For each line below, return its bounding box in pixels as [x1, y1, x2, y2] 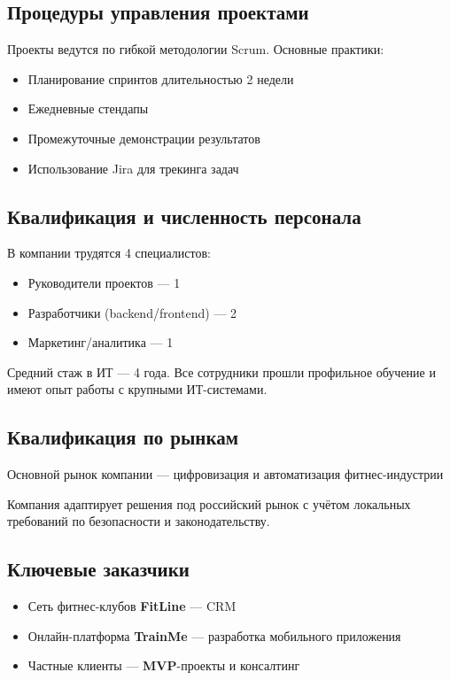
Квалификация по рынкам [7, 423, 239, 451]
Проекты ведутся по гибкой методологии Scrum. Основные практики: [7, 40, 384, 58]
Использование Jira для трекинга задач [27, 158, 239, 177]
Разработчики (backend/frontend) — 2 [27, 303, 237, 321]
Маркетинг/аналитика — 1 [27, 333, 174, 352]
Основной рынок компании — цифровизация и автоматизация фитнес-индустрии [7, 465, 444, 483]
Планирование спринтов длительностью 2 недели [27, 69, 294, 88]
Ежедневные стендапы [27, 99, 149, 118]
